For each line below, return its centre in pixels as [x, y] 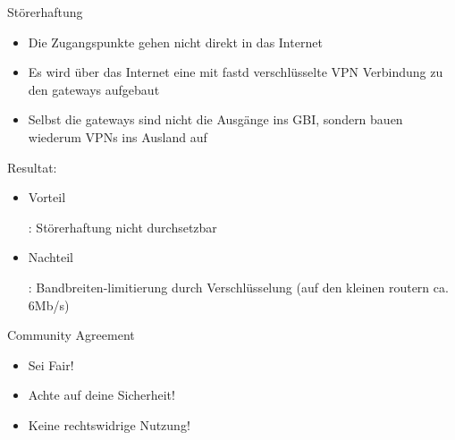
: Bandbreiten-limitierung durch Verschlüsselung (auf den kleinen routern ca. [238, 287]
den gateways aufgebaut [94, 89]
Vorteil [47, 197]
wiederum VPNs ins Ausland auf [118, 136]
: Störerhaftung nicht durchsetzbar [122, 227]
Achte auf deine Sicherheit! [101, 395]
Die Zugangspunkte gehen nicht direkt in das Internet [175, 42]
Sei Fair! [51, 364]
